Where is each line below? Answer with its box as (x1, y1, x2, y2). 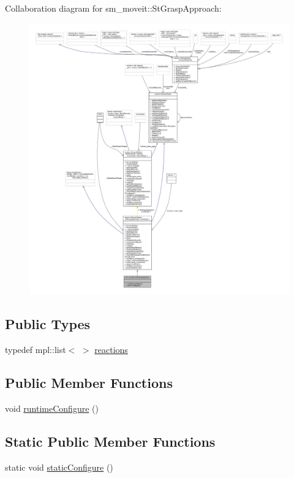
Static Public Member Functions (5, 431, 216, 450)
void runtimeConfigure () (5, 401, 99, 414)
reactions (94, 343, 128, 355)
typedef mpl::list (5, 343, 66, 355)
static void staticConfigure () (5, 460, 113, 473)
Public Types (5, 314, 91, 333)
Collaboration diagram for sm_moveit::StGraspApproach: (5, 2, 222, 14)
